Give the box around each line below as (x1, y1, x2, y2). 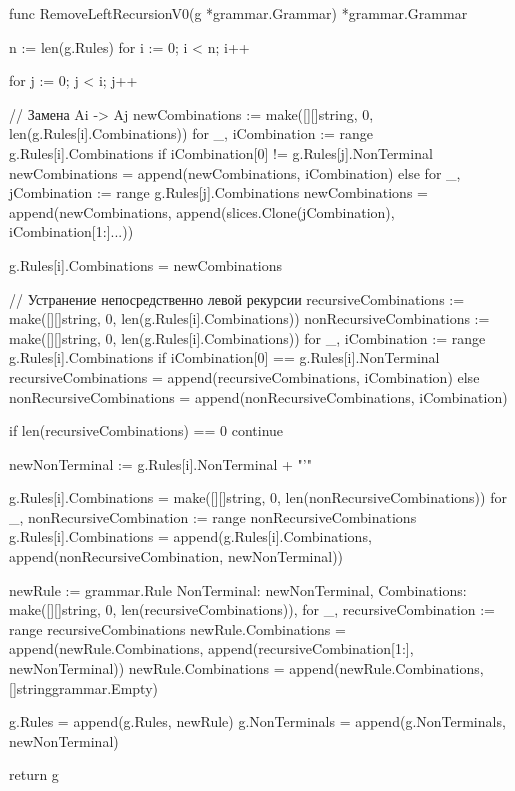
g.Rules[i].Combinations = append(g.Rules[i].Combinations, (9, 526, 372, 547)
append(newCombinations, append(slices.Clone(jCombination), (9, 201, 395, 222)
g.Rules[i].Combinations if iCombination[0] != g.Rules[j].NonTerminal (9, 142, 433, 163)
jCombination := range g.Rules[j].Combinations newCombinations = (9, 182, 428, 203)
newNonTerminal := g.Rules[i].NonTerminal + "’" (9, 453, 312, 474)
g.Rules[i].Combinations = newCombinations (9, 254, 283, 275)
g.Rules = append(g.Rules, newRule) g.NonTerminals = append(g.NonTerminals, (9, 711, 506, 732)
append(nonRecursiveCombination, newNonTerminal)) (9, 546, 344, 567)
